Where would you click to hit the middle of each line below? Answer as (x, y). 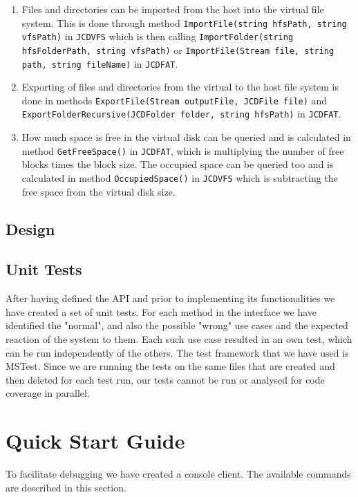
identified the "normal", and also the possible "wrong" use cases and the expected (177, 325)
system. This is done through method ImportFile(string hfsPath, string (184, 22)
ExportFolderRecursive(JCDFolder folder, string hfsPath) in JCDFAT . (181, 114)
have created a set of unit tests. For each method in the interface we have (161, 311)
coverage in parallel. (48, 393)
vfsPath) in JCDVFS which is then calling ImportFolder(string (158, 36)
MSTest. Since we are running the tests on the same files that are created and (170, 366)
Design (30, 228)
